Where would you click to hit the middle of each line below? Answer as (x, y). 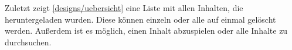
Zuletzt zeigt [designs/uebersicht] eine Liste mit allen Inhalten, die (124, 8)
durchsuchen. (28, 42)
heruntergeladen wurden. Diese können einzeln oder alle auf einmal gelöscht (140, 19)
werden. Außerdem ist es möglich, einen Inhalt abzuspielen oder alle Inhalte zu (146, 31)
